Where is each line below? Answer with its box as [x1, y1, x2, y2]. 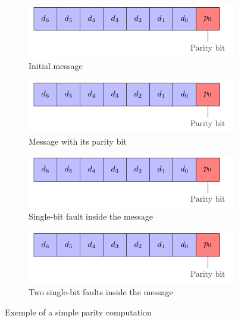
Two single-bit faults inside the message [29, 286, 173, 298]
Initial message [29, 60, 83, 72]
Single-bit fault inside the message [29, 210, 154, 223]
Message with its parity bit [29, 135, 127, 147]
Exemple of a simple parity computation [5, 305, 152, 318]
